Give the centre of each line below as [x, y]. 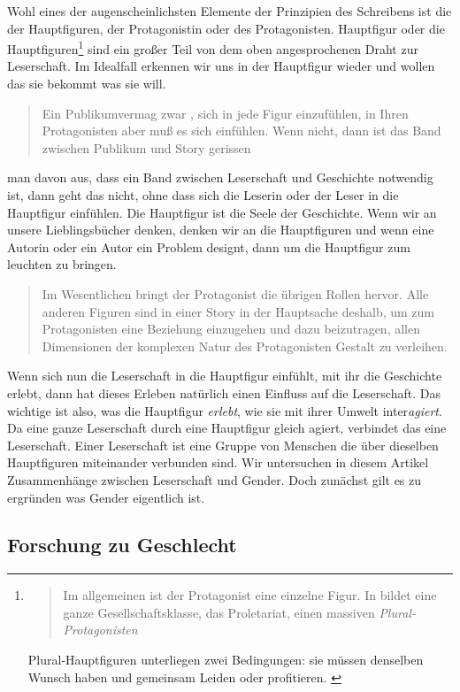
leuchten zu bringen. [62, 264]
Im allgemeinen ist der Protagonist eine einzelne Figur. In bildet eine [250, 595]
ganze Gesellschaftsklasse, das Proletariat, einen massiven [219, 612]
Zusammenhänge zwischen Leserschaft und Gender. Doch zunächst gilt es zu [215, 479]
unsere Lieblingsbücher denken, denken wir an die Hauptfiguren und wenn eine [221, 230]
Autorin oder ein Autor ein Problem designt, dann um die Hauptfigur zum [209, 246]
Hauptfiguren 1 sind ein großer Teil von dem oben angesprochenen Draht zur [213, 47]
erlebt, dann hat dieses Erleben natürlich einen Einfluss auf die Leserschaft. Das [224, 392]
